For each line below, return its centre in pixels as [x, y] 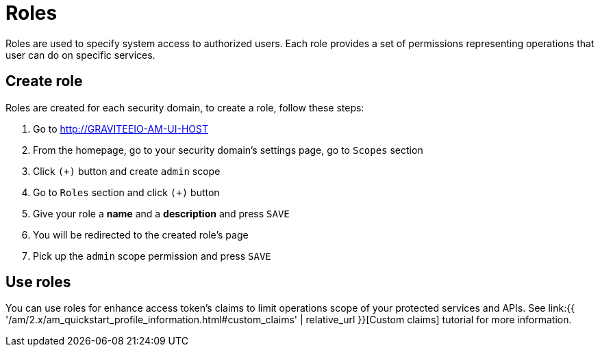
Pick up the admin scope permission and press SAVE [152, 256]
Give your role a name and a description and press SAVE [161, 213]
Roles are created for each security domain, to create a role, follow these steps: [185, 107]
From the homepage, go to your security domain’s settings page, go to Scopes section [228, 150]
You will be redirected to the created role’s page [141, 234]
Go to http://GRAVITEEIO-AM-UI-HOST [121, 128]
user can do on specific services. [80, 55]
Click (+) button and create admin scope [127, 171]
